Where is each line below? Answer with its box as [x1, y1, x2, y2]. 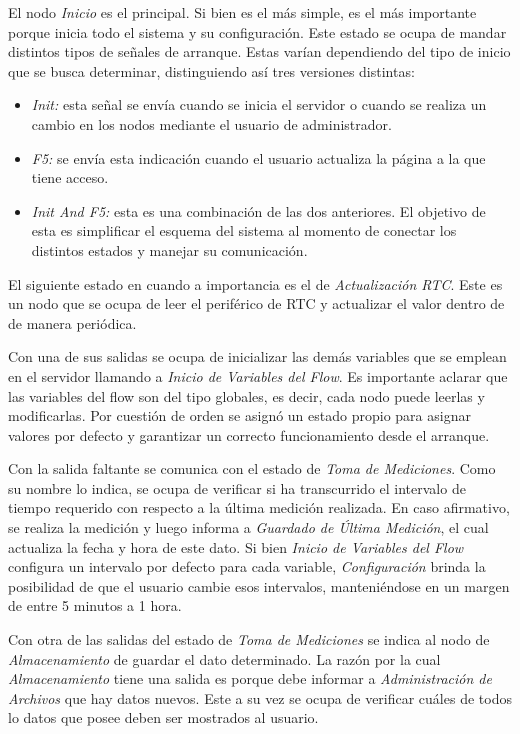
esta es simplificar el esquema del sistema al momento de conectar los [31, 220, 457, 241]
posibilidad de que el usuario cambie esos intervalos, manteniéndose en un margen [8, 575, 510, 596]
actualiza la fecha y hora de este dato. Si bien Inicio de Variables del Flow [8, 536, 464, 557]
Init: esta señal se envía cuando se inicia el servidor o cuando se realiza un [31, 94, 487, 115]
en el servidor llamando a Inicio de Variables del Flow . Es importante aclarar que [8, 365, 508, 386]
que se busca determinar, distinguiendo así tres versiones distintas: [8, 60, 415, 81]
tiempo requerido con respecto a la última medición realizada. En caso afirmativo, [8, 497, 510, 518]
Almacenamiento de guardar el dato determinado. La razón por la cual [8, 648, 441, 669]
